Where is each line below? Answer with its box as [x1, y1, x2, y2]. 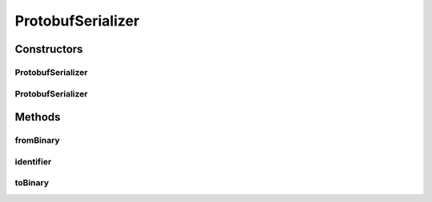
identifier [14, 156, 52, 167]
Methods [14, 110, 61, 124]
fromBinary [14, 135, 60, 146]
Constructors [14, 42, 83, 56]
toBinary [14, 177, 50, 188]
